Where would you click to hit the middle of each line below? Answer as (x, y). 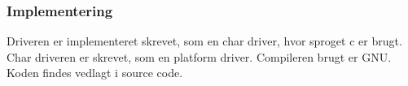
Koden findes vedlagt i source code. (95, 73)
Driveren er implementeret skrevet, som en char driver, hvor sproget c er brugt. (204, 41)
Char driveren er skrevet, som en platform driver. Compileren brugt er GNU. (199, 56)
